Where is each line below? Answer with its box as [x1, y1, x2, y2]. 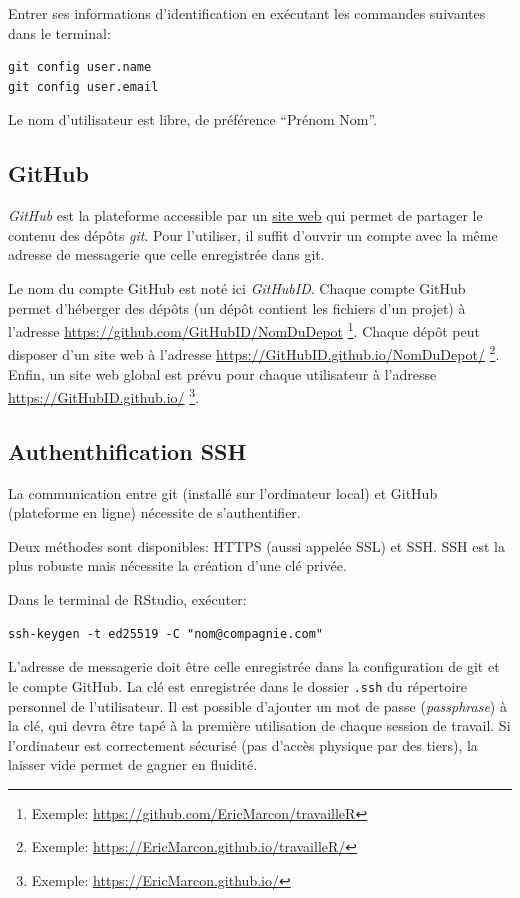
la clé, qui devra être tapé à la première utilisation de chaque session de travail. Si [8, 715, 511, 736]
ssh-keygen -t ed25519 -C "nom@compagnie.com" [8, 626, 323, 641]
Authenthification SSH [8, 435, 247, 466]
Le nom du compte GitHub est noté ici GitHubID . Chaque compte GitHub [8, 277, 466, 298]
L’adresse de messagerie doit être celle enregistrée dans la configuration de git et [8, 656, 500, 677]
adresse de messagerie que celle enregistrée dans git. [8, 244, 325, 265]
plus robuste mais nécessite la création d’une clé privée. [8, 555, 347, 576]
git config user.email [8, 79, 159, 94]
